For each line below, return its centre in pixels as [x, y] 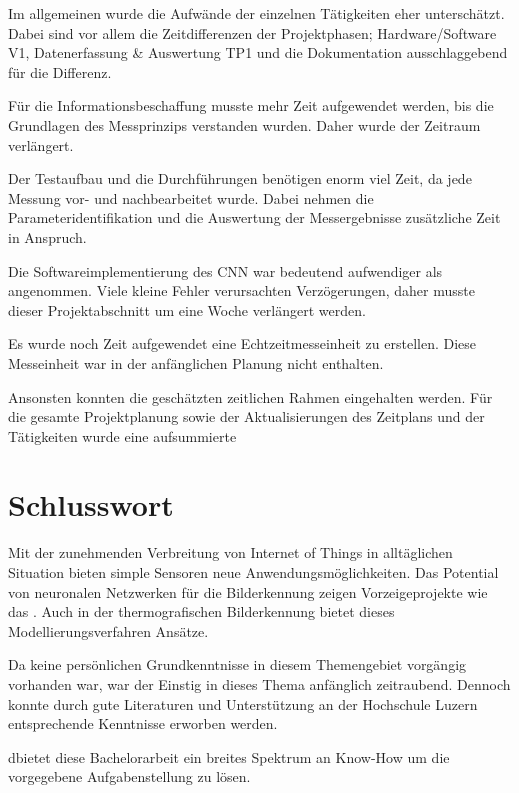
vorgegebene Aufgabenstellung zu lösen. [129, 776]
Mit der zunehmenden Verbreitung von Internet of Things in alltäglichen [230, 552]
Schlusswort [91, 504]
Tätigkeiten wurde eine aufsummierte [122, 435]
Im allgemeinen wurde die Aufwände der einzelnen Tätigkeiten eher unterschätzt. [256, 13]
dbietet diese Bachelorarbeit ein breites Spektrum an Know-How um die [229, 756]
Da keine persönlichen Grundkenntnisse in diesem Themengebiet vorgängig [237, 664]
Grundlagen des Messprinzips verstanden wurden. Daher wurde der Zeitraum [244, 124]
